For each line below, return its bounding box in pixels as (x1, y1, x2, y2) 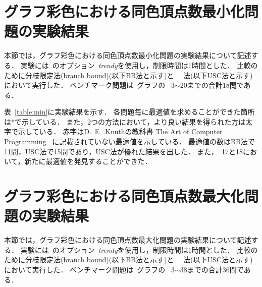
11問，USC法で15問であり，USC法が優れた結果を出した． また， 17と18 (4, 146, 243, 156)
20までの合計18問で (180, 80, 244, 90)
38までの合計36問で (180, 264, 244, 274)
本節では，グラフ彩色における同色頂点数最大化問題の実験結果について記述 (4, 235, 251, 245)
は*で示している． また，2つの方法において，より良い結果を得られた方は (4, 116, 246, 127)
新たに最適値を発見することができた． (24, 156, 152, 166)
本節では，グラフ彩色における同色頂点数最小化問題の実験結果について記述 (4, 50, 251, 61)
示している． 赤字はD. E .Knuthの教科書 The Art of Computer (18, 126, 223, 137)
